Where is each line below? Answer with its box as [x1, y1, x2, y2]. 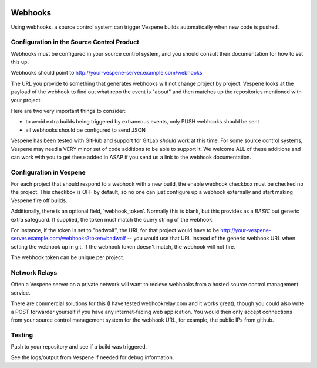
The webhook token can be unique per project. [11, 254, 124, 261]
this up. [11, 59, 29, 66]
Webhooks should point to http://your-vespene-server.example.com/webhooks [11, 69, 203, 76]
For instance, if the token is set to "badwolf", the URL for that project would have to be [11, 227, 220, 234]
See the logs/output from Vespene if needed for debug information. [11, 354, 174, 361]
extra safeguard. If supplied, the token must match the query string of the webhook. [11, 216, 214, 223]
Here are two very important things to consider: [11, 108, 126, 114]
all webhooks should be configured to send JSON [25, 126, 146, 133]
